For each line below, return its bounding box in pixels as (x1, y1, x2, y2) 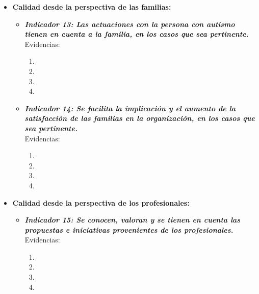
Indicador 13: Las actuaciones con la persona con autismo (24, 18, 235, 29)
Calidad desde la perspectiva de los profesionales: (12, 197, 190, 208)
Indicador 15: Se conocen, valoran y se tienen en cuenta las (24, 214, 241, 225)
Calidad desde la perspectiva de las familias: (12, 2, 171, 12)
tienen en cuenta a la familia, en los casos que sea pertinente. (24, 29, 249, 39)
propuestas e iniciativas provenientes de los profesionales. (24, 224, 234, 235)
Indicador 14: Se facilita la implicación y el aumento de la (24, 103, 236, 113)
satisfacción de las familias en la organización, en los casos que (24, 113, 255, 124)
